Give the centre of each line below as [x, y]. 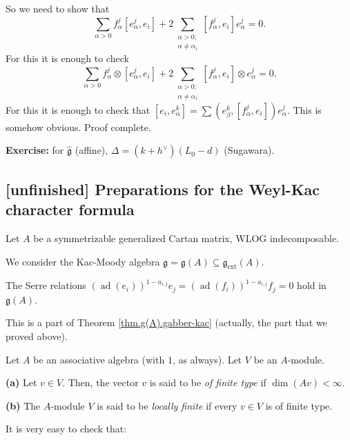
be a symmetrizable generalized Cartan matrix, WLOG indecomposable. [186, 238]
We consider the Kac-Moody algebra [83, 261]
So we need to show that [58, 8]
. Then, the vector [100, 382]
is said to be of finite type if [208, 382]
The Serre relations [46, 285]
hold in [312, 285]
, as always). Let [207, 359]
